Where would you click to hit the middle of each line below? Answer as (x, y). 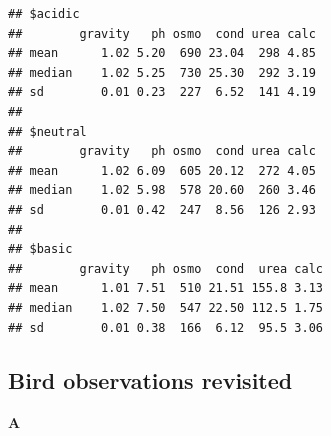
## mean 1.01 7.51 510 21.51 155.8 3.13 (165, 288)
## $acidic (44, 14)
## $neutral (47, 131)
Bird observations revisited (150, 380)
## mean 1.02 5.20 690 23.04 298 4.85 (162, 53)
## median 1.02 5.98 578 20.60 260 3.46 (162, 190)
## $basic (40, 249)
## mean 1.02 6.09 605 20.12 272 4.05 (162, 170)
